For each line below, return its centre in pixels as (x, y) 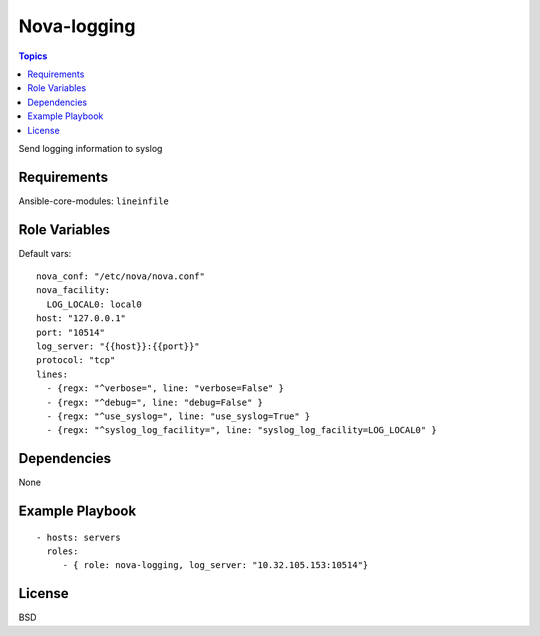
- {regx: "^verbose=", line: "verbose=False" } (165, 388)
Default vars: (45, 253)
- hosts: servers (78, 537)
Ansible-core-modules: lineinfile (94, 201)
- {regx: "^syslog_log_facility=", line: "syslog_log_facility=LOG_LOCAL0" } (241, 430)
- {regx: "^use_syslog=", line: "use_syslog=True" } (178, 416)
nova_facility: (73, 290)
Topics (33, 56)
